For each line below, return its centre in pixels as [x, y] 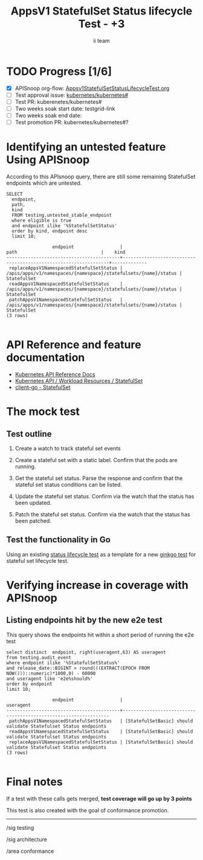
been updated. [33, 502]
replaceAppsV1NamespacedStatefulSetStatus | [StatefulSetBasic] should [101, 742]
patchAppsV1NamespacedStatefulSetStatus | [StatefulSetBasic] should [101, 721]
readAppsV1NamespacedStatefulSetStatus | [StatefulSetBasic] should [101, 731]
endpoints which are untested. [44, 183]
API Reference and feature [74, 345]
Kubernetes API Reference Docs [55, 374]
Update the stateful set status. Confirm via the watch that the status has [105, 496]
